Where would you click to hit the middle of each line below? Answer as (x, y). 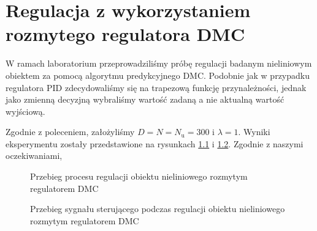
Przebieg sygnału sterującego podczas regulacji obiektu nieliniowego (158, 209)
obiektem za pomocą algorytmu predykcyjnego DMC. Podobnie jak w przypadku (158, 75)
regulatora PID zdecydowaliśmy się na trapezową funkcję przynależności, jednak (156, 87)
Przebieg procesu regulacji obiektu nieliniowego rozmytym (139, 176)
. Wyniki (254, 132)
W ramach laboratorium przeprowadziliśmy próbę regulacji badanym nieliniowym (159, 63)
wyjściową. (25, 111)
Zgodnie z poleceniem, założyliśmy (70, 132)
